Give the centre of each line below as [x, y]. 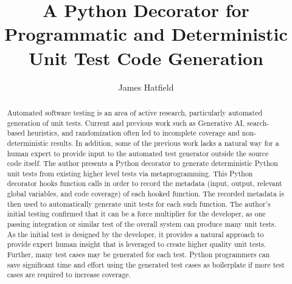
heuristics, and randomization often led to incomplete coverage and [133, 133]
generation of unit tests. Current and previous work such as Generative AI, [126, 123]
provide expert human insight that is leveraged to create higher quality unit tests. [137, 244]
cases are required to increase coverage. [69, 275]
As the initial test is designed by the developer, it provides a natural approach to [135, 234]
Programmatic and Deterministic [146, 34]
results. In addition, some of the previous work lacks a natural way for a [165, 143]
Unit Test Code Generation [146, 57]
